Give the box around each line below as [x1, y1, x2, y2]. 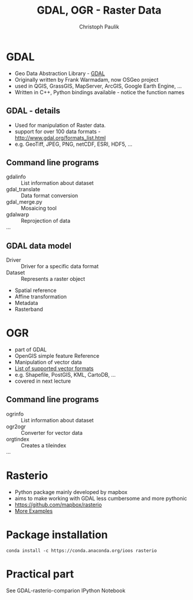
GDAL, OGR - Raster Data [37, 4, 162, 17]
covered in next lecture [14, 377, 71, 385]
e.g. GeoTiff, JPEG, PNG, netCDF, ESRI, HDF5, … [14, 140, 133, 147]
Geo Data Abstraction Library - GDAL [14, 69, 105, 77]
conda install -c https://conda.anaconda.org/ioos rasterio [6, 547, 158, 554]
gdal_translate [6, 186, 41, 193]
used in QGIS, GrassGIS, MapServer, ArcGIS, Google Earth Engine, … [14, 82, 182, 89]
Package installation [6, 528, 108, 541]
